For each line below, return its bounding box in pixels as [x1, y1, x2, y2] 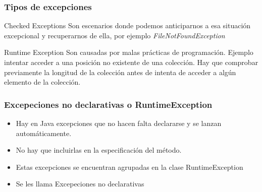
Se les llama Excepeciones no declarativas [16, 178, 144, 189]
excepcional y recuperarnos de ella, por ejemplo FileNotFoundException [4, 30, 225, 40]
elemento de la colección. [4, 77, 81, 87]
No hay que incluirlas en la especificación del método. [16, 145, 182, 155]
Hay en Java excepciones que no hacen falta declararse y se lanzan [16, 118, 222, 128]
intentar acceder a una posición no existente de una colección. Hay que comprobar [4, 57, 258, 67]
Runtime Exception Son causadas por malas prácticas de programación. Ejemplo [4, 47, 253, 57]
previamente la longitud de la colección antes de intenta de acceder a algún [4, 67, 236, 77]
